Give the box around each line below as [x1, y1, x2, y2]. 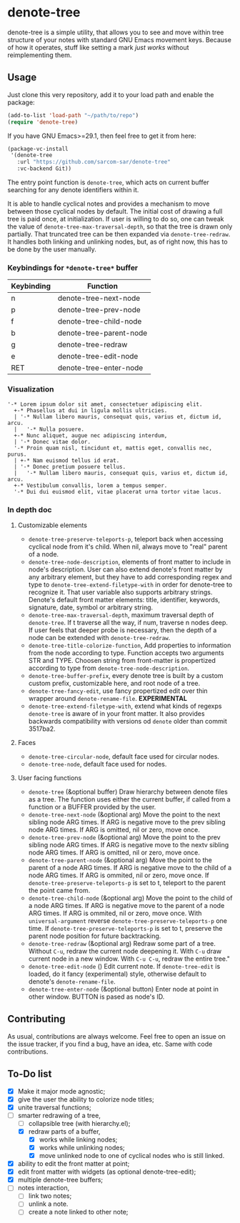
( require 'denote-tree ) [7, 119, 79, 126]
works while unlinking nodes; [39, 1143, 125, 1152]
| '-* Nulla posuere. [14, 426, 84, 433]
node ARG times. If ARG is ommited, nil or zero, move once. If [28, 871, 209, 879]
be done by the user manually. [7, 245, 96, 254]
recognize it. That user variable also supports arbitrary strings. [28, 587, 213, 596]
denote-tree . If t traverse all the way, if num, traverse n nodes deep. [28, 618, 229, 627]
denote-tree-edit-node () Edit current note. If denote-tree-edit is [28, 962, 221, 970]
